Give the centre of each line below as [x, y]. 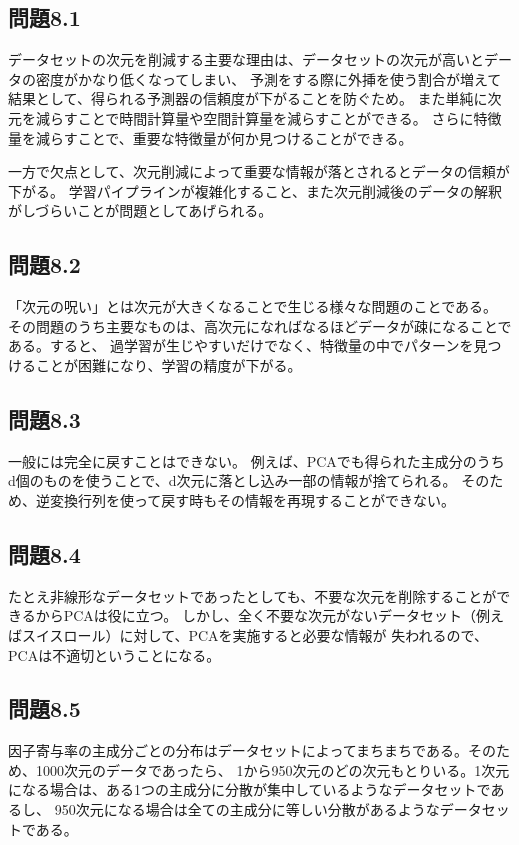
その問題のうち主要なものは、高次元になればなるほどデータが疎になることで [260, 325]
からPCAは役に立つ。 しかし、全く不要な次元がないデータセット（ [255, 615]
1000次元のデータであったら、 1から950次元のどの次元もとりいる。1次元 [272, 769]
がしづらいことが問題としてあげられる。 [140, 210]
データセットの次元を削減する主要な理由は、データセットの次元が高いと [246, 59]
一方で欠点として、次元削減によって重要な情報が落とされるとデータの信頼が [259, 171]
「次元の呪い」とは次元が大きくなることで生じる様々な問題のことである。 [253, 306]
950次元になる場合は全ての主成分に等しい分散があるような [247, 809]
